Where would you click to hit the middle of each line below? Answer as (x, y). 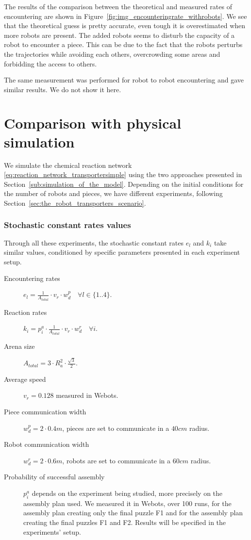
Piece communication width (45, 412)
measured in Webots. (87, 395)
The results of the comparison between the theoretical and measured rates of (118, 6)
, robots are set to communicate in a (116, 460)
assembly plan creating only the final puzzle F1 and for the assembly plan (133, 513)
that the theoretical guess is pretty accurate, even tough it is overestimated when (125, 25)
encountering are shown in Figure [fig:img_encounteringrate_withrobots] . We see (125, 16)
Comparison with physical (93, 123)
